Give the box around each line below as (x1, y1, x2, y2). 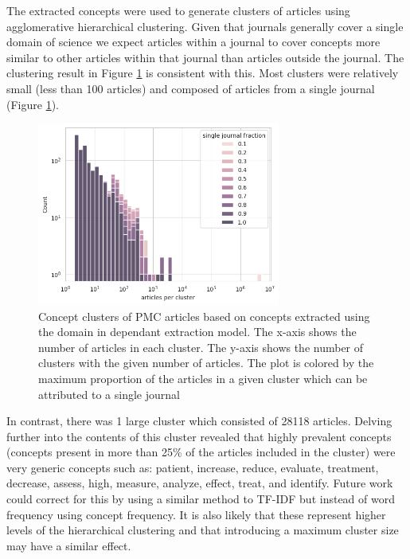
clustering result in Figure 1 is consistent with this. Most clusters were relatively (6, 64, 399, 81)
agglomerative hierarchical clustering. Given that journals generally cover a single (6, 18, 404, 34)
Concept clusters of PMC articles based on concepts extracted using (38, 307, 370, 324)
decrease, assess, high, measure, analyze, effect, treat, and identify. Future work (6, 475, 393, 491)
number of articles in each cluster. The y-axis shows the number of (38, 338, 364, 355)
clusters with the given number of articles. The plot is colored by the (38, 354, 374, 371)
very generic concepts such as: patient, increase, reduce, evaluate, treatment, (6, 459, 379, 475)
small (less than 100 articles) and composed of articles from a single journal (6, 80, 375, 96)
